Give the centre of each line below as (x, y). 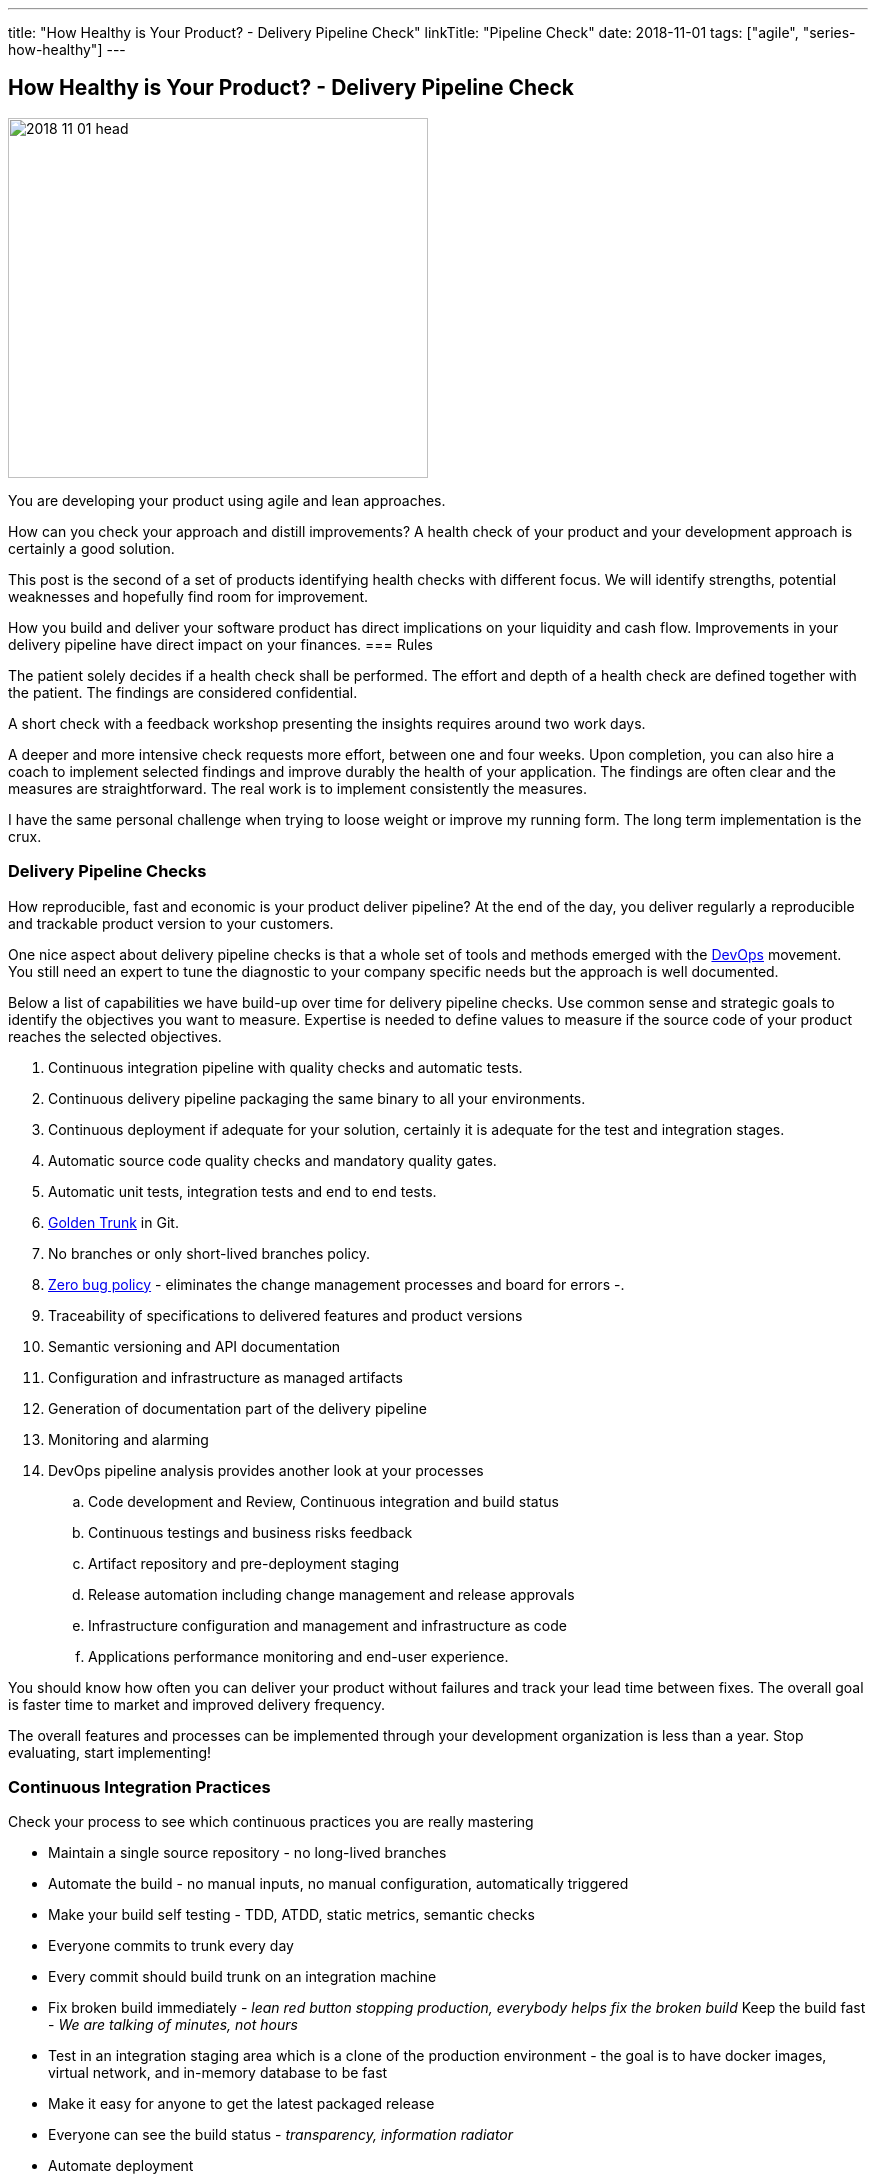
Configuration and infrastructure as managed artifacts (225, 1377)
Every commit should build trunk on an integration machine (242, 1977)
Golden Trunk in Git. (113, 1222)
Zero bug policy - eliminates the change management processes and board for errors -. (336, 1284)
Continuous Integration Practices (139, 1786)
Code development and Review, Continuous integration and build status (323, 1501)
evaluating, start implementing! (110, 1752)
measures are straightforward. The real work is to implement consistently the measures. (298, 788)
